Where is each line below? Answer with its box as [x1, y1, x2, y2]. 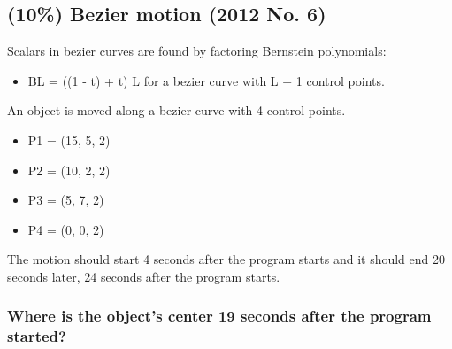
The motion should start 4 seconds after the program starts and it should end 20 [7, 250, 446, 268]
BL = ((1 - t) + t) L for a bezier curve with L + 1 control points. [27, 71, 385, 89]
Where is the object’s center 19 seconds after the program [7, 305, 432, 327]
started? [7, 325, 66, 347]
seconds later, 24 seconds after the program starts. [7, 267, 280, 285]
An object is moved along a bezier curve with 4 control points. [7, 101, 346, 120]
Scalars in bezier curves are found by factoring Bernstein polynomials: [7, 42, 387, 60]
